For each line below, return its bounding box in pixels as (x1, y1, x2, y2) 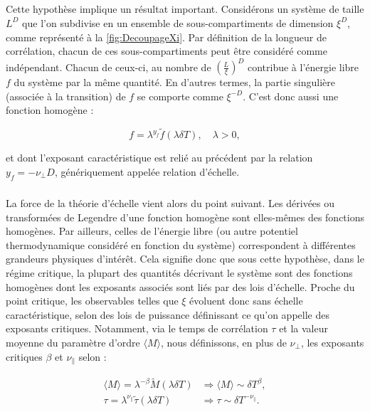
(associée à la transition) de (6, 88, 126, 103)
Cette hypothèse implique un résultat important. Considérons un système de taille (6, 1, 364, 16)
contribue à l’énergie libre (247, 59, 359, 74)
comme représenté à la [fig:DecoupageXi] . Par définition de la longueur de (6, 29, 327, 44)
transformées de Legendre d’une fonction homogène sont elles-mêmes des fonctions (6, 209, 365, 224)
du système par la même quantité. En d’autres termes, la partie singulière (14, 75, 336, 90)
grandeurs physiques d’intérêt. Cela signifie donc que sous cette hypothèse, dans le (6, 251, 364, 266)
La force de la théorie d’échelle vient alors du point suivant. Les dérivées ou (6, 196, 335, 211)
